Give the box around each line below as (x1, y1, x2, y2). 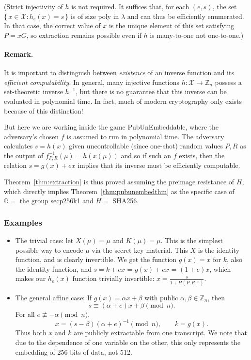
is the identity (198, 245, 240, 255)
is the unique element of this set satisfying (109, 20, 235, 31)
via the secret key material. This (92, 245, 188, 255)
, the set (212, 1, 237, 11)
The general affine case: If (15, 292, 92, 302)
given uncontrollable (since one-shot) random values (69, 141, 223, 151)
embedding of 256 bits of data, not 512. (15, 346, 133, 357)
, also (227, 254, 242, 264)
